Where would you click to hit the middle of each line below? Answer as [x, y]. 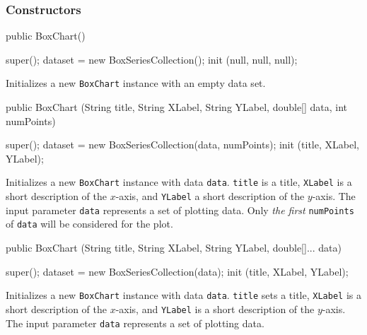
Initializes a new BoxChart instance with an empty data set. [136, 83]
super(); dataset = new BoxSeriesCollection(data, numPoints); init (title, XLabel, [182, 145]
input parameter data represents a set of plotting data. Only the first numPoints [180, 210]
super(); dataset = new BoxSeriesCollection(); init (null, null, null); [152, 59]
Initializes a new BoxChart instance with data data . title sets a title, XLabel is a [183, 295]
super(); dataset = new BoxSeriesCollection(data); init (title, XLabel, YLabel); [177, 271]
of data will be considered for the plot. [89, 224]
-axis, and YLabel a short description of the [210, 196]
